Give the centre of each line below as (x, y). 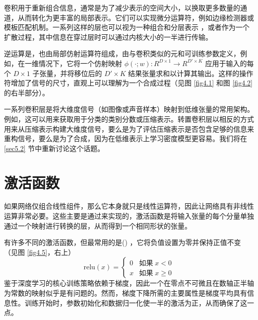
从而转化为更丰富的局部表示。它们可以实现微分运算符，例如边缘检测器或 (136, 17)
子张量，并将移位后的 (67, 73)
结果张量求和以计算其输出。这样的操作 (191, 73)
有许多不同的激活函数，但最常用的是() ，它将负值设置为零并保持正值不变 (123, 242)
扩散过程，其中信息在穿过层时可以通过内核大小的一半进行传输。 (108, 37)
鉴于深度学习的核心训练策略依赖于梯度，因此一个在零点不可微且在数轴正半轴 (129, 283)
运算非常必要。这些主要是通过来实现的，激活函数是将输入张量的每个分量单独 (129, 216)
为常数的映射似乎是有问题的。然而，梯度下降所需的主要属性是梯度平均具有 (126, 293)
